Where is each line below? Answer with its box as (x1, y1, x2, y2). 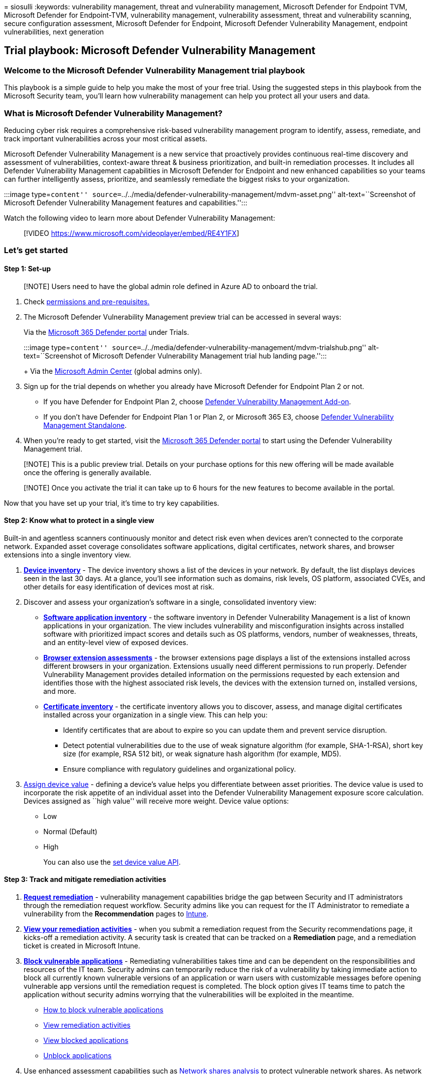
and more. (43, 686, 76, 695)
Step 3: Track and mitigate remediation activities (4, 875, 166, 884)
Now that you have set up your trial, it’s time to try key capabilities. (4, 498, 219, 507)
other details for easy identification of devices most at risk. (24, 582, 214, 591)
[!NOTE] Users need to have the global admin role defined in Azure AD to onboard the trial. (24, 282, 318, 291)
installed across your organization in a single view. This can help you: (43, 710, 268, 719)
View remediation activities (43, 1021, 131, 1029)
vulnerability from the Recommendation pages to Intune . (24, 910, 208, 918)
